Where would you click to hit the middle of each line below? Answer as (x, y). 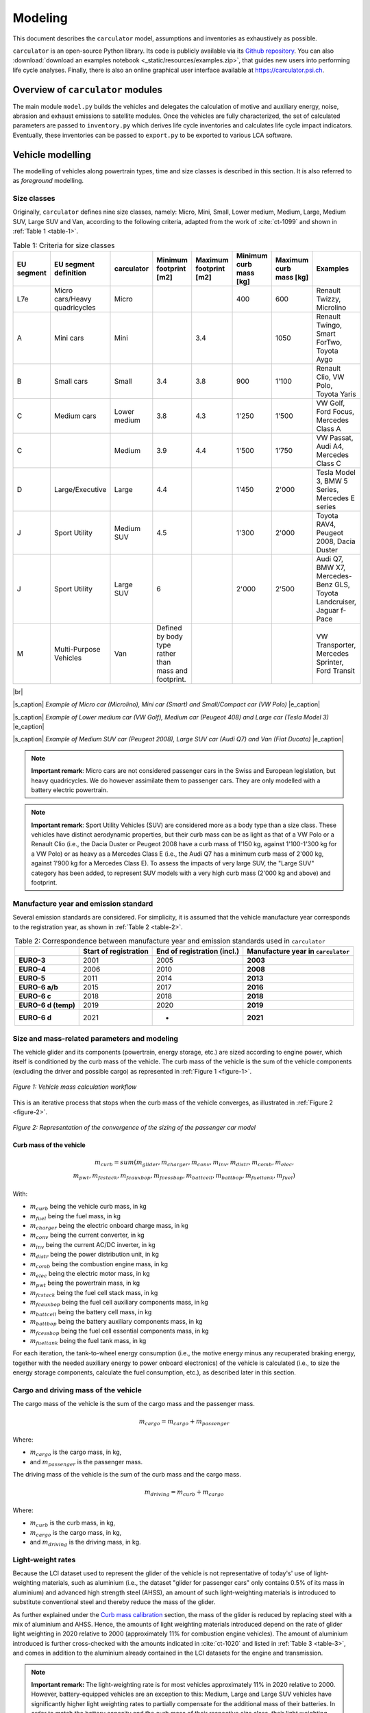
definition (70, 273)
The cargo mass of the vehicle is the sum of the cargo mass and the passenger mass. (134, 1404)
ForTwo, (329, 342)
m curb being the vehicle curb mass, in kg (88, 1207)
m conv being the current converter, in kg (87, 1236)
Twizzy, (329, 299)
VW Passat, (335, 437)
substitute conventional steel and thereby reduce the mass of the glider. (114, 1602)
